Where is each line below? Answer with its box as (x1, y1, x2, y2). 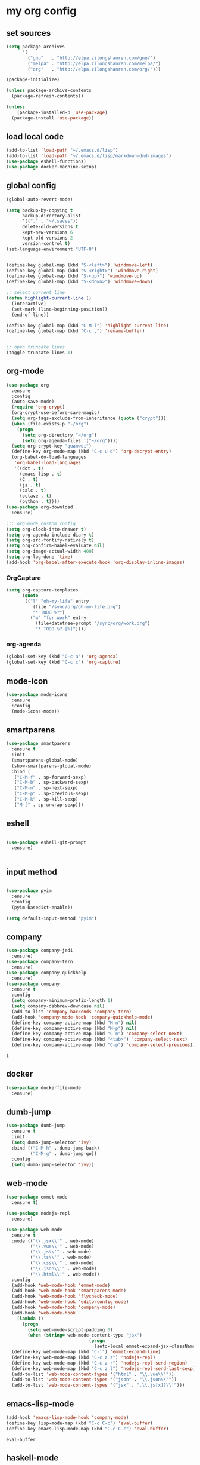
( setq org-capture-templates (6, 587, 79, 593)
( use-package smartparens (6, 741, 70, 747)
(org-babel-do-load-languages (11, 454, 86, 461)
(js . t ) (19, 482, 42, 488)
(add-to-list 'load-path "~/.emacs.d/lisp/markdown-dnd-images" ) (6, 153, 171, 159)
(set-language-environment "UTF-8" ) (6, 246, 97, 252)
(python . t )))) (19, 499, 60, 505)
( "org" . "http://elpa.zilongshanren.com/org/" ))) (27, 66, 161, 72)
